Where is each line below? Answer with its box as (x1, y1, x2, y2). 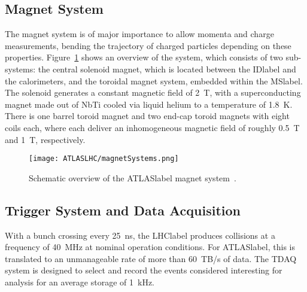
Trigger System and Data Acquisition (5, 200, 241, 219)
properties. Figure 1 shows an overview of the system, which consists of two (5, 51, 283, 63)
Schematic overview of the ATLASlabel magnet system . (29, 171, 236, 184)
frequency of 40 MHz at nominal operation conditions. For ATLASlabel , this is (5, 241, 295, 253)
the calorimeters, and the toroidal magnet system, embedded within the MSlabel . (5, 74, 303, 87)
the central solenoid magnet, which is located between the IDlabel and (38, 62, 296, 75)
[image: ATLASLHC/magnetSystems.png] (29, 154, 179, 163)
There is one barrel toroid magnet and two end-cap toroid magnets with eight (5, 109, 290, 122)
